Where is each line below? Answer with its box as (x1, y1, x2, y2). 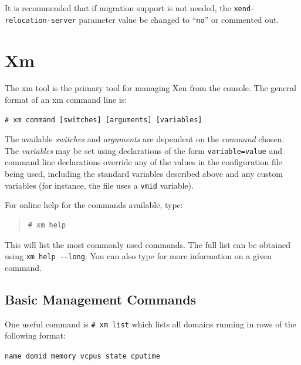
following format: (5, 329, 66, 341)
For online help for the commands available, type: (5, 199, 183, 211)
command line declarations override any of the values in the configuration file (5, 156, 282, 168)
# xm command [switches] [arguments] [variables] (5, 115, 202, 124)
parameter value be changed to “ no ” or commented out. (79, 13, 279, 25)
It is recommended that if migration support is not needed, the (5, 2, 231, 14)
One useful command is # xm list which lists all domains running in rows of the (5, 317, 296, 330)
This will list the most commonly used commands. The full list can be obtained (5, 238, 290, 250)
